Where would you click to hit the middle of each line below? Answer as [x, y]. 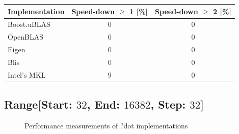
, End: [103, 104]
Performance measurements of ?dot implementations [106, 126]
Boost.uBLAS [29, 24]
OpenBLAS [26, 37]
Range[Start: [38, 104]
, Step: [168, 104]
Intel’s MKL [27, 74]
